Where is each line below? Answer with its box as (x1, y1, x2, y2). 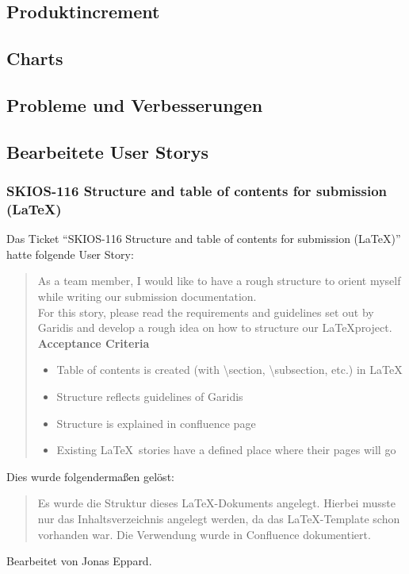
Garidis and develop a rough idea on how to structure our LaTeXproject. (37, 319, 392, 336)
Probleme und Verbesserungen (6, 92, 263, 117)
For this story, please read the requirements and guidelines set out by (37, 303, 374, 320)
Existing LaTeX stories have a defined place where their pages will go (56, 441, 396, 458)
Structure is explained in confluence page (56, 414, 256, 431)
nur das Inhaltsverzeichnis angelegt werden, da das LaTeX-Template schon (37, 510, 400, 526)
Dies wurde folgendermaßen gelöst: (6, 468, 174, 484)
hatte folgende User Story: (6, 245, 134, 262)
